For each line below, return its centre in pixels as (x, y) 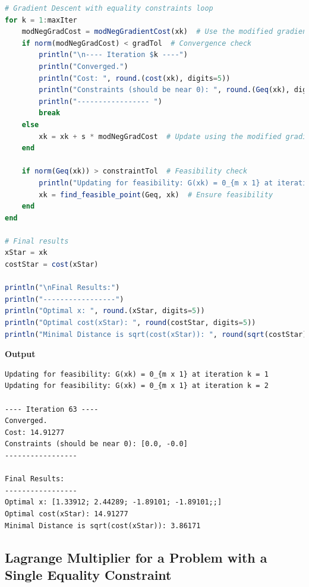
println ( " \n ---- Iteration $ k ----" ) (113, 55)
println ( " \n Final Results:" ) (62, 288)
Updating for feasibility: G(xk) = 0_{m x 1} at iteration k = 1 (137, 374)
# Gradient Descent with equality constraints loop (109, 8)
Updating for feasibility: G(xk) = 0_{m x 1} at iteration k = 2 (137, 386)
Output (20, 354)
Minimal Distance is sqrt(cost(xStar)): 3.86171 (103, 526)
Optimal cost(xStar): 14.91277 (67, 514)
